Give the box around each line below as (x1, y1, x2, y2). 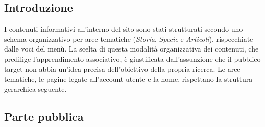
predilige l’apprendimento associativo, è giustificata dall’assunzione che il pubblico (4, 53, 261, 64)
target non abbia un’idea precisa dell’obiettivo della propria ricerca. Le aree (4, 63, 240, 74)
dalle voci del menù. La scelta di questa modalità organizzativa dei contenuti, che (4, 43, 259, 54)
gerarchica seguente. (4, 83, 67, 94)
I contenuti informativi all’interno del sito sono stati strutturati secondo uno (4, 23, 243, 34)
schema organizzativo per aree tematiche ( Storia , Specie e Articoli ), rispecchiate (4, 33, 253, 44)
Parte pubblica (4, 108, 84, 124)
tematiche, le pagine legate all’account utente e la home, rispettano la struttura (4, 73, 253, 84)
